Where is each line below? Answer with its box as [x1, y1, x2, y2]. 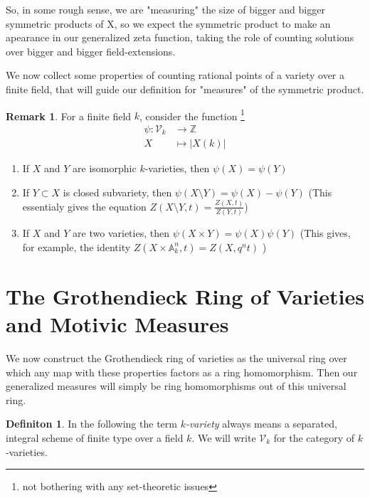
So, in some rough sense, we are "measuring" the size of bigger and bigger [6, 2, 325, 16]
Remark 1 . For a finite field [6, 108, 132, 123]
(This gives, [300, 226, 351, 240]
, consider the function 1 [139, 106, 245, 123]
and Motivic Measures [6, 309, 229, 339]
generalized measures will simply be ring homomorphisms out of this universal [6, 378, 347, 393]
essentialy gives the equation [22, 198, 147, 213]
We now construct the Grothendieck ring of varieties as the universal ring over [6, 351, 347, 366]
